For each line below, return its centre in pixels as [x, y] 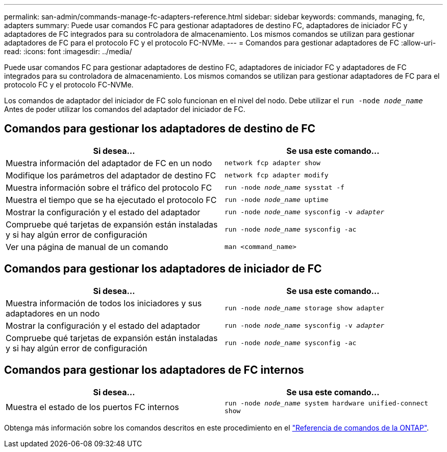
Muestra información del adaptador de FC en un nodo [109, 163]
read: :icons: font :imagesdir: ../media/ [68, 51]
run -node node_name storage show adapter [305, 308]
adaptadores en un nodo [53, 313]
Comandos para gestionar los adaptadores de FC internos [154, 370]
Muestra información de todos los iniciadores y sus [104, 303]
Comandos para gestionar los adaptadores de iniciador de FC [163, 269]
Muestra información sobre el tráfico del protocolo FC [109, 187]
